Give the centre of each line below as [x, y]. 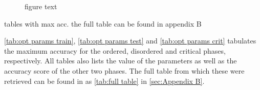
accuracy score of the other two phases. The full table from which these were [124, 70]
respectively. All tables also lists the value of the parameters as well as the [121, 61]
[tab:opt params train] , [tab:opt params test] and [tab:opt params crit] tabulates [130, 41]
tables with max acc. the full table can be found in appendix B [103, 23]
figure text [41, 6]
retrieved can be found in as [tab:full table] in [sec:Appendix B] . [104, 81]
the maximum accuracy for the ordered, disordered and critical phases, [115, 50]
